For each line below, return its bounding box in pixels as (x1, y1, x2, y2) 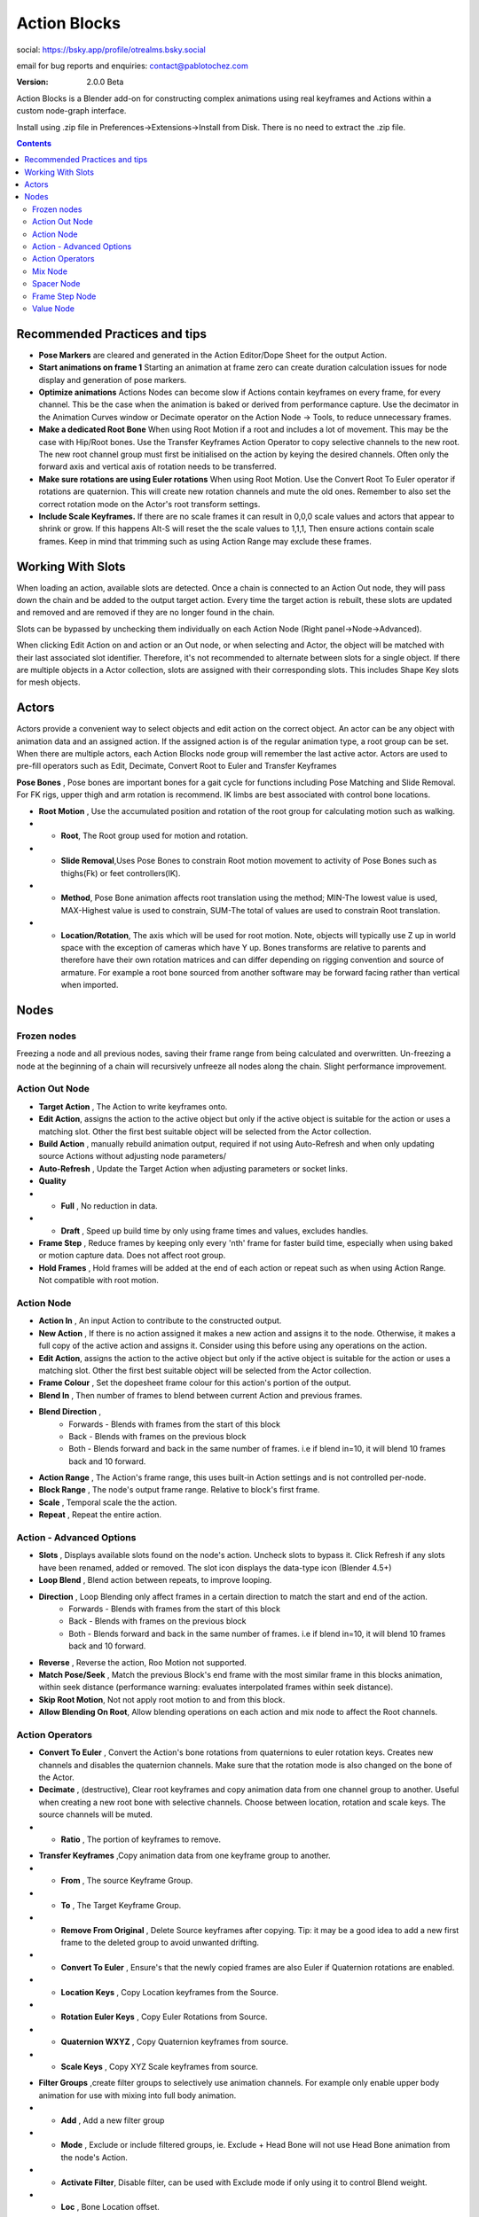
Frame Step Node (32, 291, 97, 302)
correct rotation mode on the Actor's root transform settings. (38, 498, 261, 509)
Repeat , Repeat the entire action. (38, 1509, 162, 1520)
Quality (38, 1176, 67, 1187)
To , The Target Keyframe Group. (60, 1900, 182, 1910)
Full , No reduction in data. (60, 1200, 159, 1210)
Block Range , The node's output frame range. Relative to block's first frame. (38, 1485, 320, 1495)
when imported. (60, 980, 119, 991)
